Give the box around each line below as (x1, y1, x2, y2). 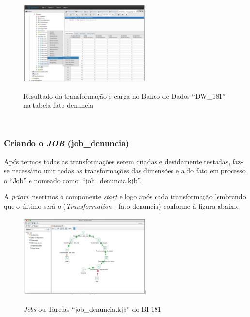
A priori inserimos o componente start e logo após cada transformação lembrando (4, 191, 246, 201)
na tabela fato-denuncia (23, 100, 94, 110)
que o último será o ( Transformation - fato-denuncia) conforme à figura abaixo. (4, 200, 239, 211)
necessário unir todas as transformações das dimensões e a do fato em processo (12, 166, 246, 176)
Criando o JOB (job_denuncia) (4, 137, 129, 149)
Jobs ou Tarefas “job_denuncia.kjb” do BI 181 (23, 303, 161, 314)
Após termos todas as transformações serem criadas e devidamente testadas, (4, 156, 231, 166)
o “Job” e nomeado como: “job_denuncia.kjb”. (4, 175, 142, 185)
